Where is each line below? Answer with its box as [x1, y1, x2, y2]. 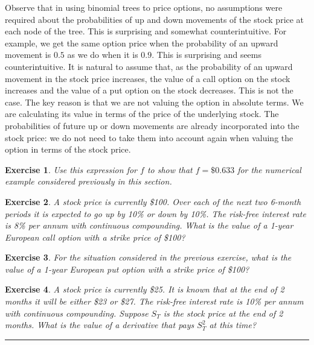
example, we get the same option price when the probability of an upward [5, 36, 278, 49]
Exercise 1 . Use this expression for [5, 163, 138, 176]
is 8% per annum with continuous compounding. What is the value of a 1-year [5, 219, 293, 232]
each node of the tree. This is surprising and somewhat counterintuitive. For [5, 25, 287, 37]
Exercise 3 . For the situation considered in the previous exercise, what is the [5, 251, 292, 264]
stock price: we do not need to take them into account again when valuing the [5, 131, 293, 144]
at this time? [209, 318, 257, 331]
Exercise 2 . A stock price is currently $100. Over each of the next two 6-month [5, 195, 301, 207]
